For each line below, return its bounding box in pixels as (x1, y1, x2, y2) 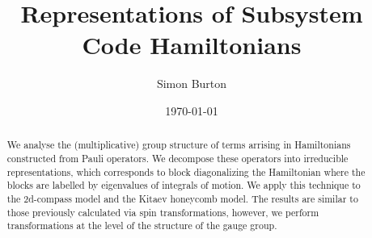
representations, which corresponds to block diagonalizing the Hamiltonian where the (6, 165, 366, 178)
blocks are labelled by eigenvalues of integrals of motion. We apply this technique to (6, 178, 361, 192)
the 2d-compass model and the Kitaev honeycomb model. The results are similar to (6, 191, 358, 205)
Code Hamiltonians (82, 28, 302, 61)
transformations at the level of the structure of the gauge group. (6, 219, 277, 232)
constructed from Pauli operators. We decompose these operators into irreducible (6, 151, 349, 165)
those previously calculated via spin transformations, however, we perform (6, 205, 319, 219)
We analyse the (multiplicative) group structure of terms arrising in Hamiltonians (6, 138, 351, 152)
